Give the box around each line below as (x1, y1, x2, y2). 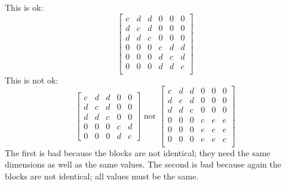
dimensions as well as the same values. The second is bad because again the (5, 158, 281, 170)
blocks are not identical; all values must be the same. (5, 169, 199, 182)
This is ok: (5, 1, 44, 13)
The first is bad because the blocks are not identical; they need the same (5, 146, 270, 159)
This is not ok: (5, 73, 59, 86)
